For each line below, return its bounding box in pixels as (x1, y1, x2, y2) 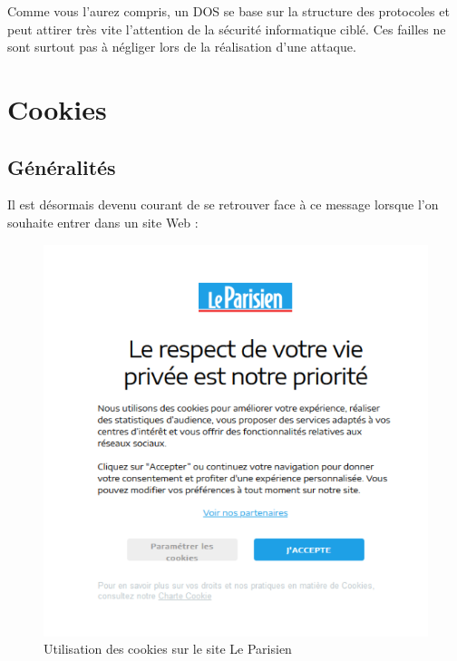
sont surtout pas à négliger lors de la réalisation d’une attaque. (7, 37, 356, 56)
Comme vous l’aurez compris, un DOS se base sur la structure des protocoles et (7, 2, 450, 20)
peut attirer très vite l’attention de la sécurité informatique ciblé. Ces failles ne (7, 19, 446, 38)
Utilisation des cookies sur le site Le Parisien (44, 639, 292, 658)
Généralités (7, 152, 116, 180)
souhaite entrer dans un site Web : (7, 212, 199, 231)
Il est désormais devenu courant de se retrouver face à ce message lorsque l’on (7, 195, 439, 214)
